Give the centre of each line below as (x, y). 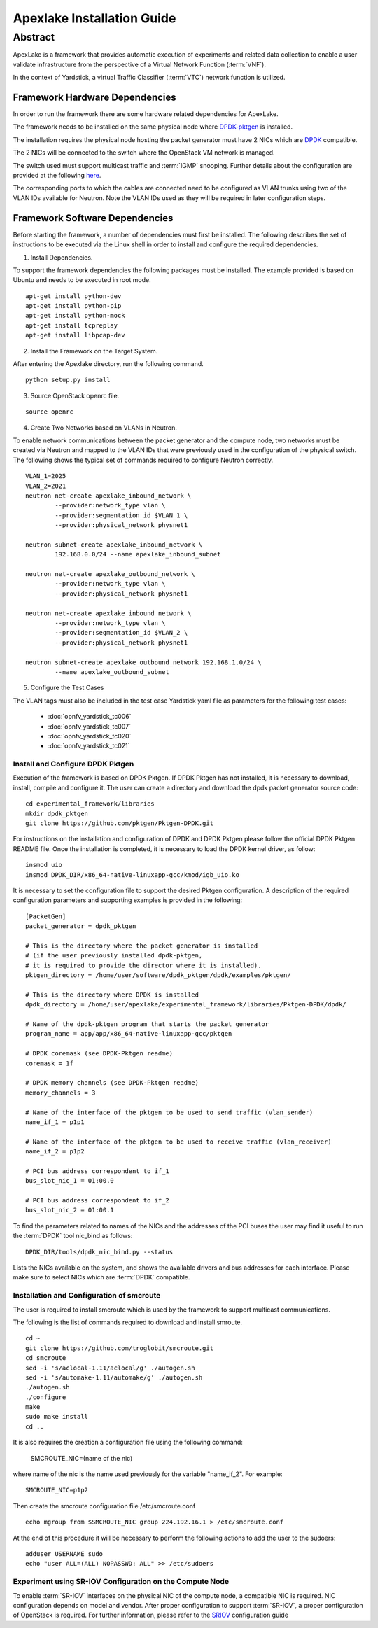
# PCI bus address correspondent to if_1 (97, 1171)
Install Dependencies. (62, 257)
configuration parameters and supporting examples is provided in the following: (128, 900)
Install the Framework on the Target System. (94, 351)
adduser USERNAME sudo (64, 1553)
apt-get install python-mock (75, 316)
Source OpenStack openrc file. (75, 395)
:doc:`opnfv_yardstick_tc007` (89, 726)
